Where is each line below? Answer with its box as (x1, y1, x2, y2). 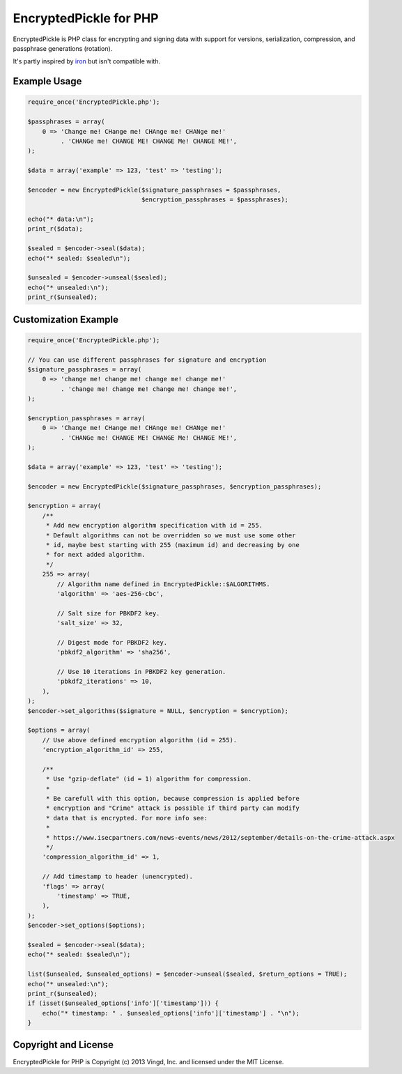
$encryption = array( (27, 502, 102, 510)
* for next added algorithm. (45, 551, 146, 559)
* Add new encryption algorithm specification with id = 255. (45, 521, 263, 530)
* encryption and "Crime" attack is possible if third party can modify (45, 804, 300, 812)
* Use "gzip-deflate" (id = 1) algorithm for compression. (45, 775, 252, 783)
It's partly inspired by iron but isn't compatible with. (13, 57, 160, 66)
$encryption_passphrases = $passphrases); (141, 196, 289, 204)
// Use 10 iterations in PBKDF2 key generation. (56, 668, 226, 676)
